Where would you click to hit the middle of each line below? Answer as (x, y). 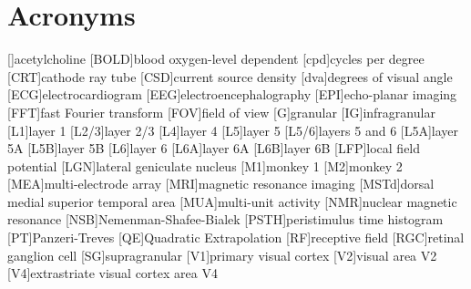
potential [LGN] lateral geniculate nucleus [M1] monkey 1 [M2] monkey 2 (205, 165)
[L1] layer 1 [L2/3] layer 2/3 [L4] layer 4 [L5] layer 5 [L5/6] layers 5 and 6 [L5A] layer (233, 130)
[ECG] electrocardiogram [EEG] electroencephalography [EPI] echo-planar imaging (232, 94)
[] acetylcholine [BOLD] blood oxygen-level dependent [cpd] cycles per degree (216, 59)
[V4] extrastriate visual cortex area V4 (113, 273)
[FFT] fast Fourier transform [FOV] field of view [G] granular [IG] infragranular (221, 112)
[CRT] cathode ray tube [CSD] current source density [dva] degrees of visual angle (230, 76)
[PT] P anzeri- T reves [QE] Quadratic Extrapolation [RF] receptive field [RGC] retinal (236, 237)
